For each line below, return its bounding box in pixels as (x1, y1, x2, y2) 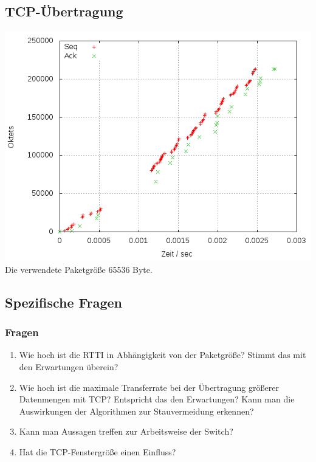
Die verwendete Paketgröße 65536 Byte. (5, 263, 153, 275)
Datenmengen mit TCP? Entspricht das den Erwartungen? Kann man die (19, 393, 295, 405)
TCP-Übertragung (5, 2, 123, 21)
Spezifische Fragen (5, 292, 122, 311)
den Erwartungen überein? (19, 360, 118, 373)
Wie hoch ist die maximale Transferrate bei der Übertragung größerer (19, 381, 279, 393)
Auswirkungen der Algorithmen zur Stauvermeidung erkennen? (19, 404, 254, 417)
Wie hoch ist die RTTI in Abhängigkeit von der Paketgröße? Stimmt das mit (19, 348, 306, 361)
